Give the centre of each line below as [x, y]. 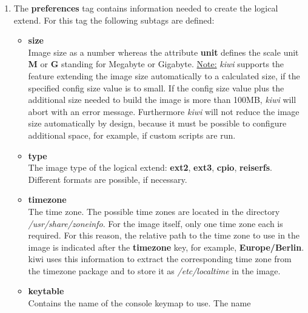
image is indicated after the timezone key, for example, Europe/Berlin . [166, 247]
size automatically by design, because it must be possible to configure [157, 123]
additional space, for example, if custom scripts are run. [132, 135]
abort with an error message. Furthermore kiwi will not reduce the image [164, 111]
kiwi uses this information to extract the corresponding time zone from [160, 259]
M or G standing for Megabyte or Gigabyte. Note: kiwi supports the [156, 64]
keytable [46, 291]
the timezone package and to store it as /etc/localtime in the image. [154, 270]
